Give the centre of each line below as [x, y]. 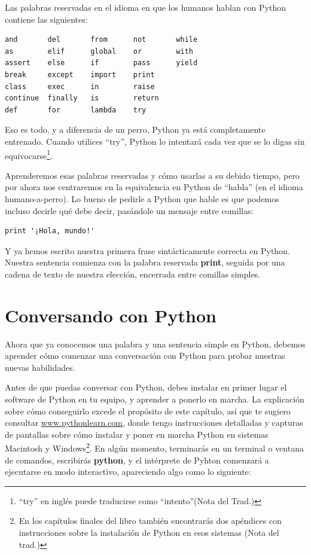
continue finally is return [82, 98]
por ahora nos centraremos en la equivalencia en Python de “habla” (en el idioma [154, 187]
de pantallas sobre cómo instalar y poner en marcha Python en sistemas [137, 434]
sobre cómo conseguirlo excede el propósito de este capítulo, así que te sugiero [148, 411]
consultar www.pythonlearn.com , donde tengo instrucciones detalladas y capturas [154, 423]
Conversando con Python [111, 315]
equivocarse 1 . [29, 154]
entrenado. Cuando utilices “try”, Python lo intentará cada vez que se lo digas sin [155, 141]
